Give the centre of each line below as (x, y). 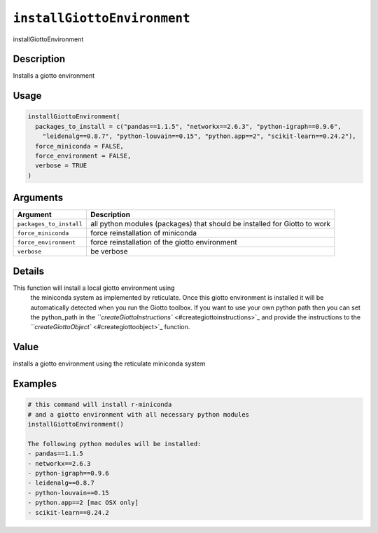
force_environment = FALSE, (83, 156)
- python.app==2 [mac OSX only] (83, 503)
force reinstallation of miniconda (143, 233)
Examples (35, 384)
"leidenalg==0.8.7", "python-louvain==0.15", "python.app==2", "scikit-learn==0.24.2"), (199, 136)
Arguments (38, 198)
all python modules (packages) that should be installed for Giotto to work (210, 224)
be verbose (109, 251)
